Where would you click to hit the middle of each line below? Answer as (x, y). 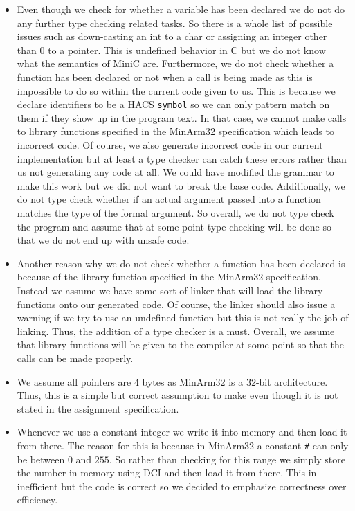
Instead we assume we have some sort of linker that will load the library (170, 290)
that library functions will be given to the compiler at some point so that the (180, 344)
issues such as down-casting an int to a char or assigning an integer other (172, 36)
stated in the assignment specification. (98, 408)
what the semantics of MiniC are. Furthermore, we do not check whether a (175, 63)
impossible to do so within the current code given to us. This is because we (176, 90)
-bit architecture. (292, 381)
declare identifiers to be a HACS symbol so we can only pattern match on (173, 104)
